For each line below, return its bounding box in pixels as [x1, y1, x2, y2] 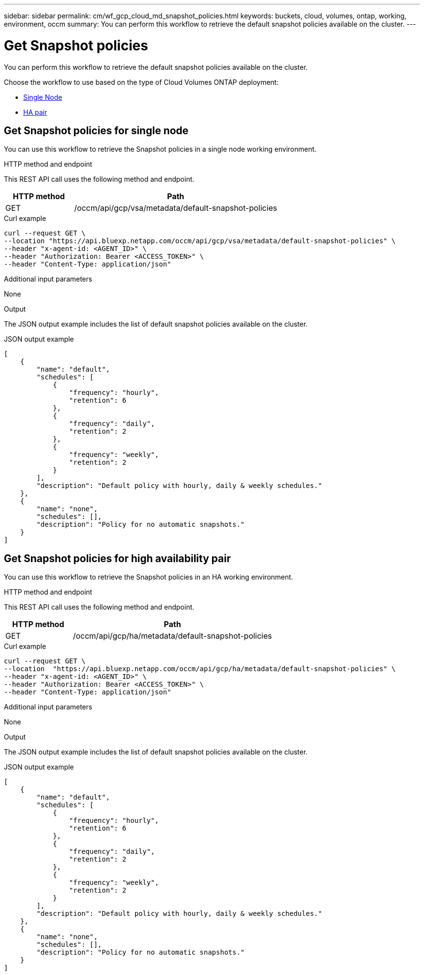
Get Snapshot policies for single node [4, 124, 189, 137]
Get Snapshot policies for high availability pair [4, 552, 231, 565]
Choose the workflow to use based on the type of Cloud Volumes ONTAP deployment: [4, 78, 279, 86]
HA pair [23, 108, 47, 116]
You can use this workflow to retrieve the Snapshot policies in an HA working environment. [4, 573, 293, 582]
